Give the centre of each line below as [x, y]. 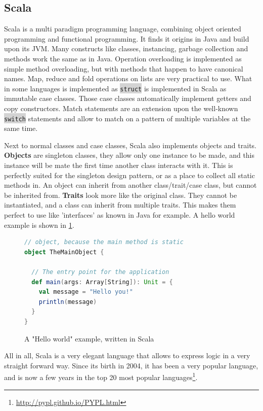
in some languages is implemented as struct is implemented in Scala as [115, 88]
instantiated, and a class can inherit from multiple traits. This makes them [120, 205]
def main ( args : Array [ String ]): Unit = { [102, 282]
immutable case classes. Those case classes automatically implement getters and [128, 98]
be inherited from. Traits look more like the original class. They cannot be [121, 195]
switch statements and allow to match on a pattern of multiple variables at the [127, 118]
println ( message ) [68, 302]
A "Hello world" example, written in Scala [89, 338]
